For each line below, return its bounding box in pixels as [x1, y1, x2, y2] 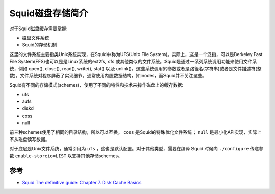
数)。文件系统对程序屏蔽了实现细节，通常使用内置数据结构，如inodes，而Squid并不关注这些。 [9, 72, 207, 78]
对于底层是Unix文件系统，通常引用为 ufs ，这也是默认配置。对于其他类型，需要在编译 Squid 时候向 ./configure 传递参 [9, 146, 264, 152]
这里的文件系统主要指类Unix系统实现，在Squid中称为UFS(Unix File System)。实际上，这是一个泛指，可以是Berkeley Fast [9, 51, 263, 57]
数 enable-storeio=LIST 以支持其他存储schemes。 [9, 153, 122, 159]
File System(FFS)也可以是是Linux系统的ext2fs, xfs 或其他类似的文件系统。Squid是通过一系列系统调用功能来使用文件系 [9, 59, 257, 65]
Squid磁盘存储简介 [9, 8, 89, 19]
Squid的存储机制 [22, 42, 57, 48]
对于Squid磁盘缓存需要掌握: [9, 25, 68, 32]
